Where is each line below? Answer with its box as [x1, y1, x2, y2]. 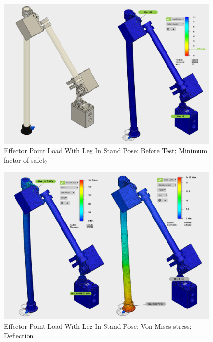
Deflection [4, 330, 34, 341]
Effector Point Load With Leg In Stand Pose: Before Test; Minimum [4, 145, 208, 155]
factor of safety [4, 154, 48, 165]
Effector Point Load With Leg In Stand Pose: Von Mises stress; [4, 321, 192, 331]
